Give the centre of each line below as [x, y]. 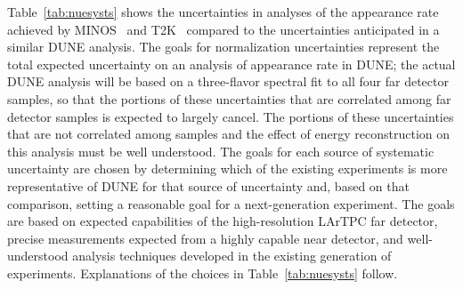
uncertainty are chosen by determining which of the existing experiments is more [227, 169]
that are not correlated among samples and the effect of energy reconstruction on [229, 134]
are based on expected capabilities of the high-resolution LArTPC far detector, [223, 221]
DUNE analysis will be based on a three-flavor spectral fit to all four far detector [228, 81]
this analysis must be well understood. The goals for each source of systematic [221, 151]
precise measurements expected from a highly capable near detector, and [205, 238]
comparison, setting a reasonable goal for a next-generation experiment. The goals [231, 203]
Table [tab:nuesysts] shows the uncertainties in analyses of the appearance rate [223, 12]
